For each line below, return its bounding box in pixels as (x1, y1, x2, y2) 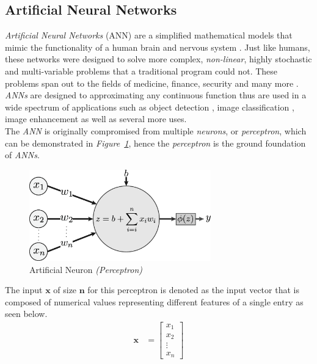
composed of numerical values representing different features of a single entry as (5, 295, 304, 308)
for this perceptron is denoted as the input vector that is (87, 283, 299, 296)
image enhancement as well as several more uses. (5, 112, 187, 125)
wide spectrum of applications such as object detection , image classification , (5, 100, 294, 113)
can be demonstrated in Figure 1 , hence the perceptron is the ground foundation (5, 136, 306, 149)
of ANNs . (5, 148, 40, 161)
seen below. (5, 307, 48, 320)
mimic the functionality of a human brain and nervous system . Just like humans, (5, 40, 310, 53)
